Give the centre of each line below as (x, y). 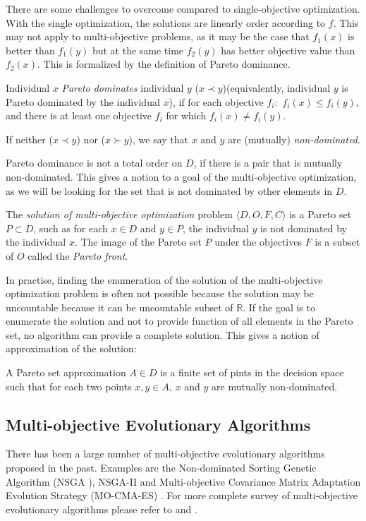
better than (30, 50)
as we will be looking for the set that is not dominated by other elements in (169, 190)
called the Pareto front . (78, 255)
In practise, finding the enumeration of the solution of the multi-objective (164, 279)
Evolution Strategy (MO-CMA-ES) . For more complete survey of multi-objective (182, 495)
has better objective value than (288, 50)
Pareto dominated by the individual (83, 101)
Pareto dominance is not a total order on (94, 163)
